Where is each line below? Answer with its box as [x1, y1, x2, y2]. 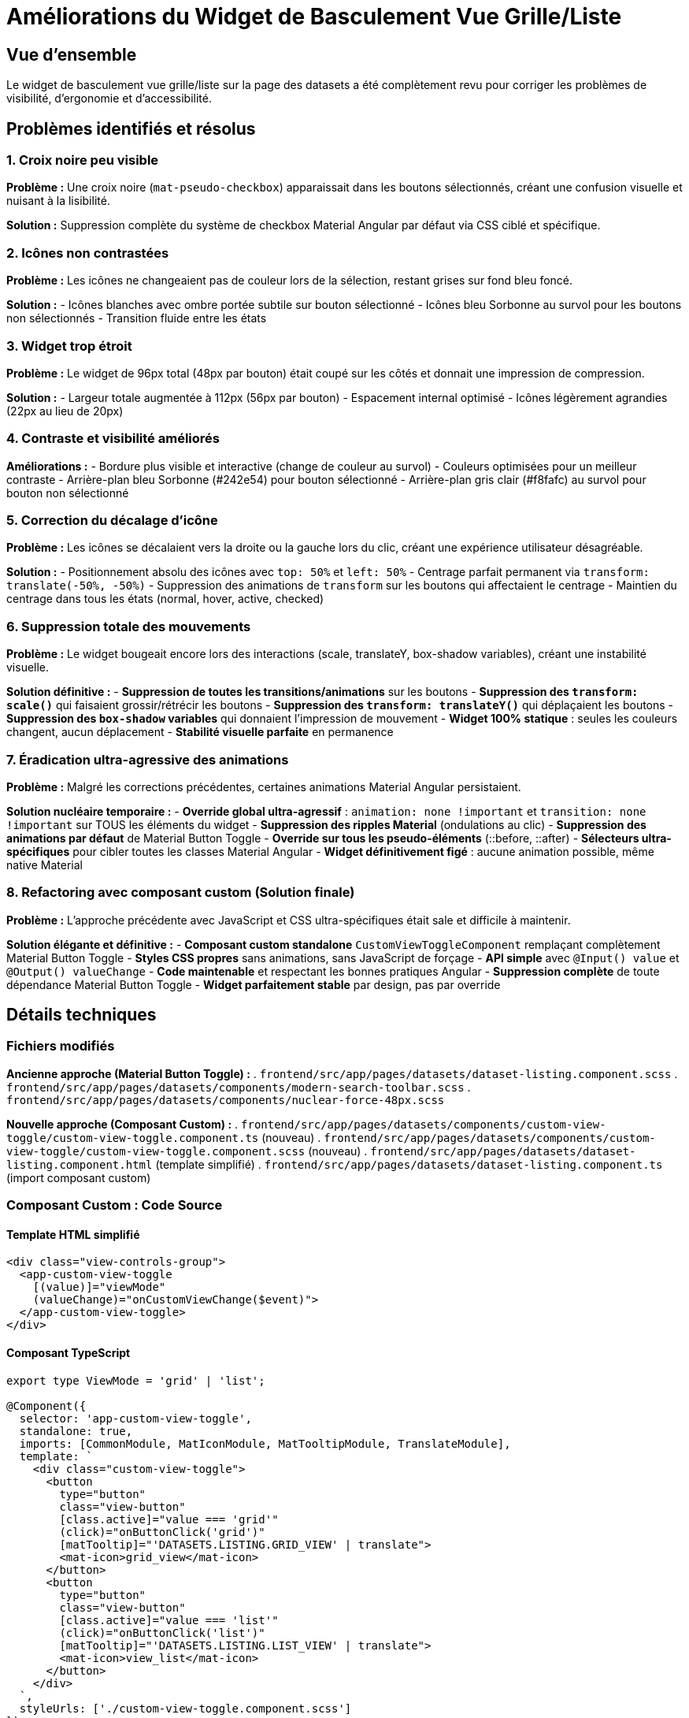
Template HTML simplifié [6, 1227, 140, 1241]
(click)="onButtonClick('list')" [59, 1626, 265, 1639]
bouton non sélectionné [6, 485, 129, 500]
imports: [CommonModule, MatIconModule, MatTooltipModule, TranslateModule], [19, 1437, 511, 1450]
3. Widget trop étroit [6, 337, 132, 354]
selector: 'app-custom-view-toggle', [19, 1411, 252, 1425]
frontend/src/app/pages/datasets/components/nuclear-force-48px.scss [6, 1093, 445, 1106]
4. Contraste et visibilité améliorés [6, 430, 220, 447]
